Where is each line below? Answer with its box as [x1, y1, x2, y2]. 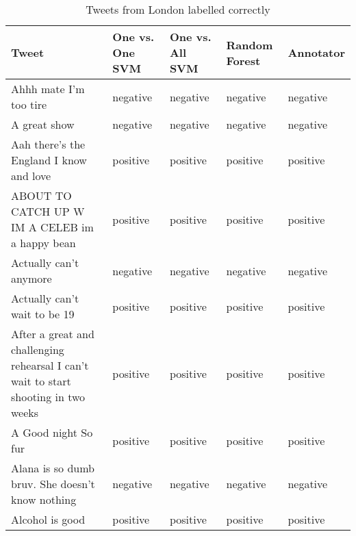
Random [226, 36, 273, 53]
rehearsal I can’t [11, 357, 89, 373]
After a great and [11, 326, 94, 342]
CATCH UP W [11, 203, 85, 219]
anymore [11, 270, 52, 286]
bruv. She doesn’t [11, 476, 95, 492]
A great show [11, 116, 75, 132]
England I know [11, 152, 87, 168]
